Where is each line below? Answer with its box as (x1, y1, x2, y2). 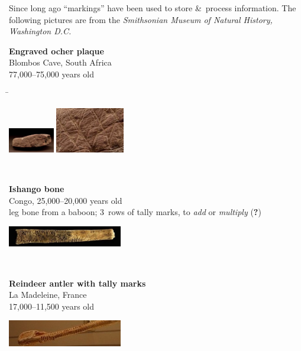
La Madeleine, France (9, 288, 87, 301)
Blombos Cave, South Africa (9, 56, 112, 69)
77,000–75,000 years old (9, 67, 95, 80)
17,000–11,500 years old (9, 300, 95, 312)
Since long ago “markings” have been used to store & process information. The (9, 2, 296, 14)
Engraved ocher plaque (9, 44, 104, 57)
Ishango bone (9, 182, 64, 194)
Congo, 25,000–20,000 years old (9, 194, 122, 206)
